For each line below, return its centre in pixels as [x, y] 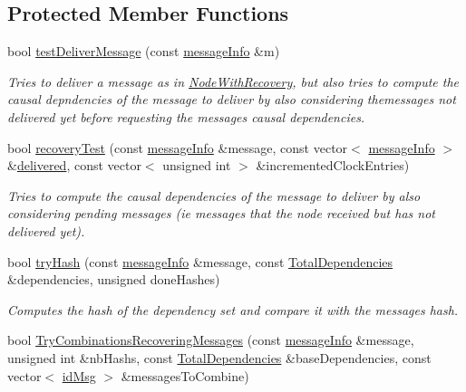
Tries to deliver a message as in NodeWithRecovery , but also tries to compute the [233, 81]
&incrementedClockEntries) [333, 165]
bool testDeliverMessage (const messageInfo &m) [144, 51]
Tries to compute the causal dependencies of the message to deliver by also [214, 195]
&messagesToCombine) [185, 375]
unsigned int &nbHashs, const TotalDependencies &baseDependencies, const [219, 357]
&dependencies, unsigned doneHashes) [114, 279]
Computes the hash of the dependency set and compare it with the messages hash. [233, 309]
